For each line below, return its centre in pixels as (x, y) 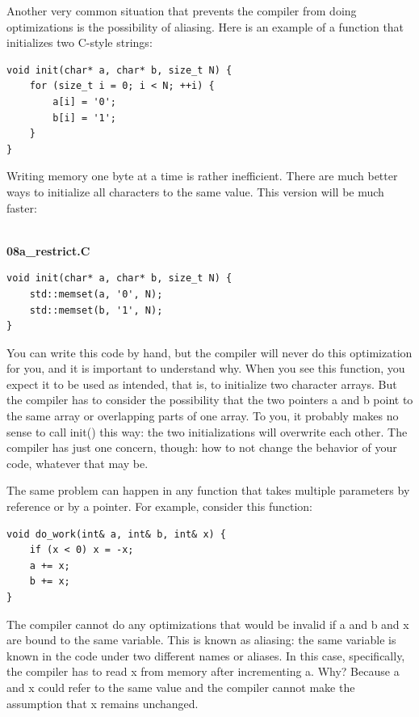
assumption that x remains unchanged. (103, 703)
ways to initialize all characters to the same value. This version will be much (195, 191)
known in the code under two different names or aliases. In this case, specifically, (206, 655)
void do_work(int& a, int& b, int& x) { (117, 534)
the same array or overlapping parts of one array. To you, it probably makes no (203, 416)
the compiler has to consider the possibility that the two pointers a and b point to (210, 400)
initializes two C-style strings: (80, 42)
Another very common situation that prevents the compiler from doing (182, 11)
